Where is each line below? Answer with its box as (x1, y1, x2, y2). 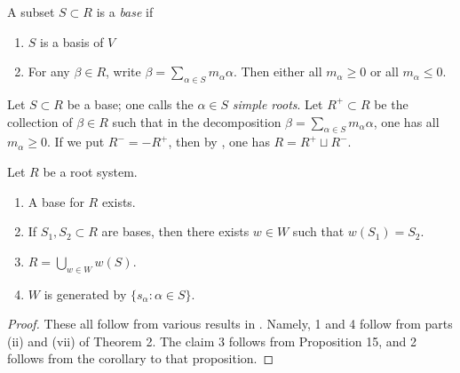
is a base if (96, 3, 154, 20)
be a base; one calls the (67, 94, 194, 113)
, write (106, 62, 141, 81)
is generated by (44, 284, 127, 303)
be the (374, 94, 408, 113)
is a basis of (40, 32, 104, 51)
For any (28, 62, 70, 81)
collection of (7, 112, 73, 131)
